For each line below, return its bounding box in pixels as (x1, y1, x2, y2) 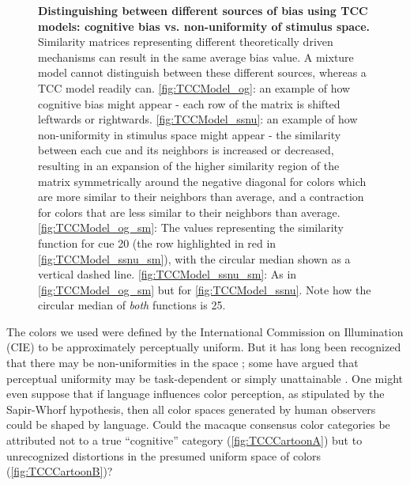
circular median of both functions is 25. (38, 297, 226, 313)
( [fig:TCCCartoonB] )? (6, 463, 113, 479)
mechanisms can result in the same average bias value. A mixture (38, 48, 354, 65)
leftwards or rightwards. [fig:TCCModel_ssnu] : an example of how (38, 111, 358, 127)
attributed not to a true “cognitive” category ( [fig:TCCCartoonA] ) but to (6, 432, 363, 449)
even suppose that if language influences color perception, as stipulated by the (6, 385, 385, 402)
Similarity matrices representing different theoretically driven (38, 33, 333, 50)
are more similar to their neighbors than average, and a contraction (38, 188, 364, 205)
